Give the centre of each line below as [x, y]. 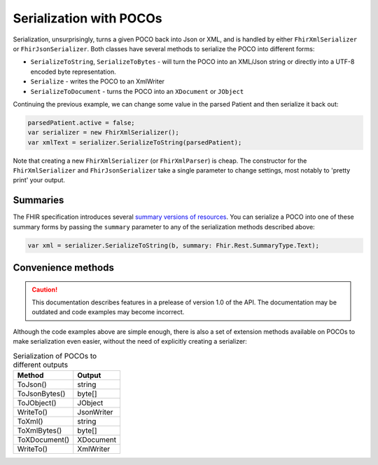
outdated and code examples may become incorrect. [108, 312]
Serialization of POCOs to [55, 356]
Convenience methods [64, 268]
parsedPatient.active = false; [82, 122]
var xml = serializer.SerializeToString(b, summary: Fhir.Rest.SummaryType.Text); [174, 245]
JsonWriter [95, 412]
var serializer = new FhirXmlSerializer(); [104, 133]
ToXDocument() [43, 440]
